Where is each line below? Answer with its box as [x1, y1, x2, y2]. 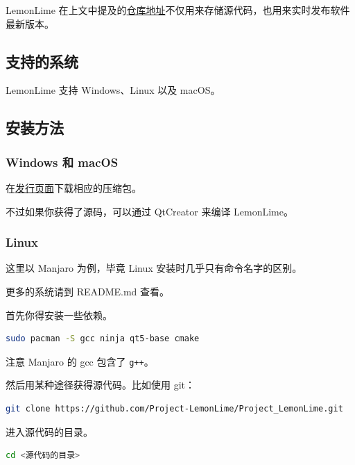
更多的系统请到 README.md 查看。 [6, 284, 170, 298]
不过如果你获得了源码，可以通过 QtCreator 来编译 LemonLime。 [6, 204, 294, 218]
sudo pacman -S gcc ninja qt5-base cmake [6, 334, 200, 344]
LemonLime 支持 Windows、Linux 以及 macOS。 [6, 83, 220, 97]
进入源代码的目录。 [6, 424, 93, 439]
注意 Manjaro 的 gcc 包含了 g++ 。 [6, 354, 154, 368]
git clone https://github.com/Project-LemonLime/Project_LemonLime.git [6, 404, 343, 414]
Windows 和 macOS [6, 153, 119, 170]
